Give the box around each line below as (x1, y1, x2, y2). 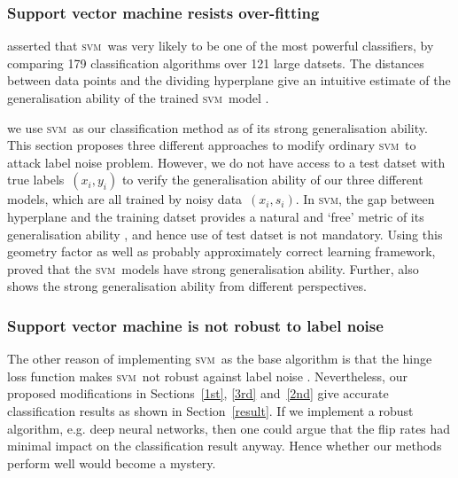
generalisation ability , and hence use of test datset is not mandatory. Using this (7, 224, 443, 243)
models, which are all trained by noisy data (7, 190, 243, 208)
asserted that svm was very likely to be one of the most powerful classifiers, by (7, 36, 434, 55)
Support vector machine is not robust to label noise (7, 314, 384, 336)
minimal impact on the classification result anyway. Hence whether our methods (7, 436, 442, 455)
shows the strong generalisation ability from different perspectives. (7, 277, 367, 295)
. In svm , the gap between (295, 190, 435, 208)
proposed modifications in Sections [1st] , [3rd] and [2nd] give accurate (7, 384, 389, 403)
